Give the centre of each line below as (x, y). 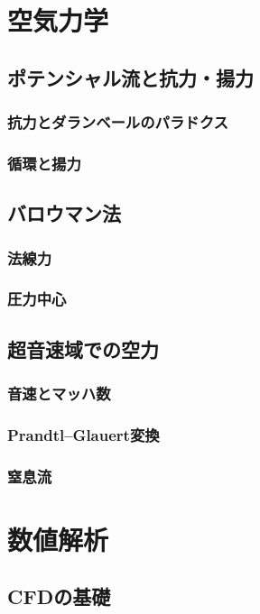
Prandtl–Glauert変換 (84, 434)
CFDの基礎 (59, 596)
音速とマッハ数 (59, 394)
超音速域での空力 (83, 348)
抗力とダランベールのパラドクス (118, 122)
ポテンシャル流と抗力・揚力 (130, 77)
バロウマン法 (64, 213)
